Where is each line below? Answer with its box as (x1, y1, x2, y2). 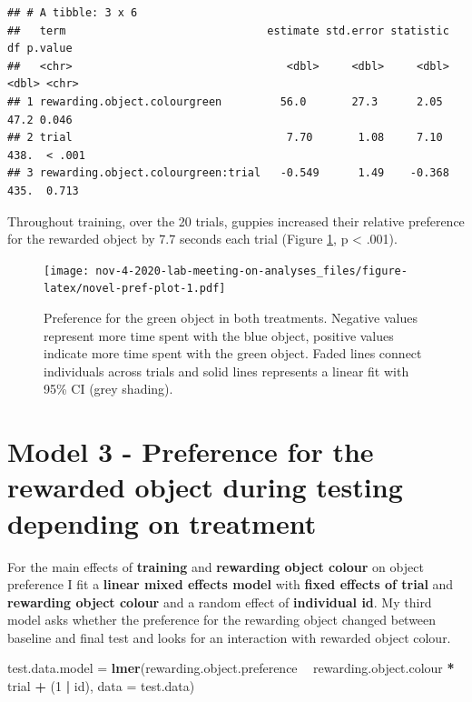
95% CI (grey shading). (44, 379, 173, 398)
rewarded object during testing (7, 468, 403, 506)
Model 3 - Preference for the (7, 433, 374, 470)
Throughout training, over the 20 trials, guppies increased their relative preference (7, 211, 465, 230)
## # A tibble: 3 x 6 (7, 6, 138, 19)
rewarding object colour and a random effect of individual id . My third (7, 592, 432, 611)
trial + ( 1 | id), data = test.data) (7, 677, 195, 696)
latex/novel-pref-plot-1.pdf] (44, 282, 226, 296)
